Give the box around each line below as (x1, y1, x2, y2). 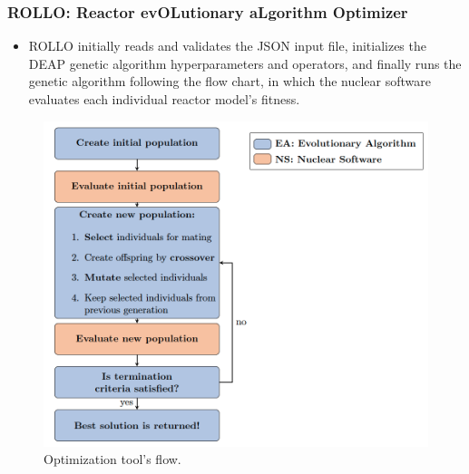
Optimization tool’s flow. (44, 450, 181, 469)
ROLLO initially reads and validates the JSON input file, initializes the (28, 36, 426, 55)
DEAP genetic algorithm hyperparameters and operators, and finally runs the (28, 53, 462, 73)
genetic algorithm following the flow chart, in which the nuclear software (28, 72, 431, 91)
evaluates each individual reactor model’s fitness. (28, 90, 300, 108)
